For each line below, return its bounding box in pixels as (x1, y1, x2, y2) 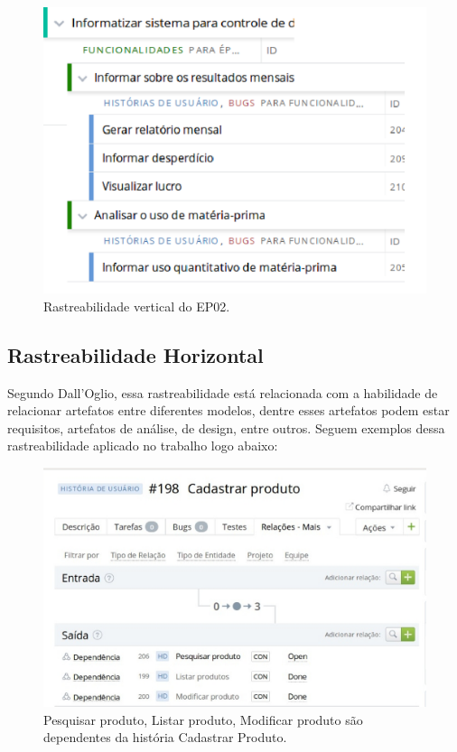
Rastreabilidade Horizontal (7, 340, 264, 368)
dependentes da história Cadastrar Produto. (43, 728, 287, 747)
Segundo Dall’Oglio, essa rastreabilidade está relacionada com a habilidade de (7, 383, 438, 402)
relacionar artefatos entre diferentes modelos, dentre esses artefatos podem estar (7, 401, 450, 420)
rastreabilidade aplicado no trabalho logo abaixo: (7, 436, 278, 455)
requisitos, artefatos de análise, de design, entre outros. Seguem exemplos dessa (7, 418, 445, 437)
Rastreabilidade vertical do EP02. (43, 296, 230, 315)
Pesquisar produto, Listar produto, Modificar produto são (43, 710, 363, 729)
